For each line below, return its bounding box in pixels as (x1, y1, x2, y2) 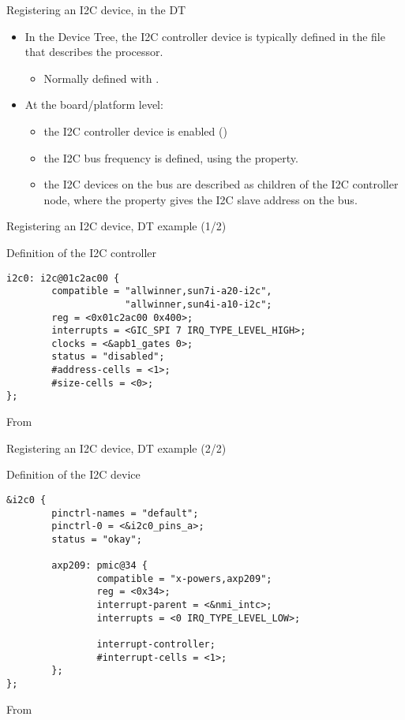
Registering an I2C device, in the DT (6, 2, 186, 17)
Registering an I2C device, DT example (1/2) (6, 218, 227, 234)
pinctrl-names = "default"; (51, 507, 199, 519)
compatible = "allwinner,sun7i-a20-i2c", (51, 285, 272, 297)
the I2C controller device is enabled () (43, 122, 227, 139)
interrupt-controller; (96, 639, 216, 651)
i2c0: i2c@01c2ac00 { (6, 272, 120, 284)
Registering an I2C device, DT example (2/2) (6, 439, 227, 456)
